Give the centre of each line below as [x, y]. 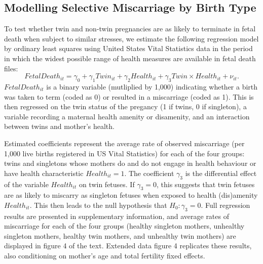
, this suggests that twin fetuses [205, 184]
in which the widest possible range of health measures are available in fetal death [130, 58]
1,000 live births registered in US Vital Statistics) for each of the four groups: [124, 153]
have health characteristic [44, 173]
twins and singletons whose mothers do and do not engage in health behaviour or [130, 163]
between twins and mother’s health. [59, 126]
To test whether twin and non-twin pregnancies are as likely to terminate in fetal [130, 29]
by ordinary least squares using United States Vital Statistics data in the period [128, 48]
